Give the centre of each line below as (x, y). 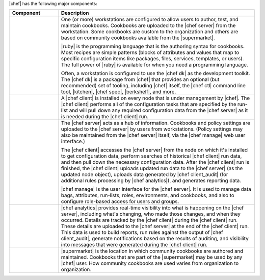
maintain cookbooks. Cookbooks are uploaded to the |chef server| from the (148, 25)
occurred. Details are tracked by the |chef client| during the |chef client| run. (149, 220)
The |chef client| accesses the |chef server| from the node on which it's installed (154, 150)
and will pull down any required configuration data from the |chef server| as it (159, 110)
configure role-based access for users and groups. (120, 202)
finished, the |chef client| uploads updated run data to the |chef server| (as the (152, 168)
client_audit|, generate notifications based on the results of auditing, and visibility (155, 239)
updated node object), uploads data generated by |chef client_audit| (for (145, 175)
